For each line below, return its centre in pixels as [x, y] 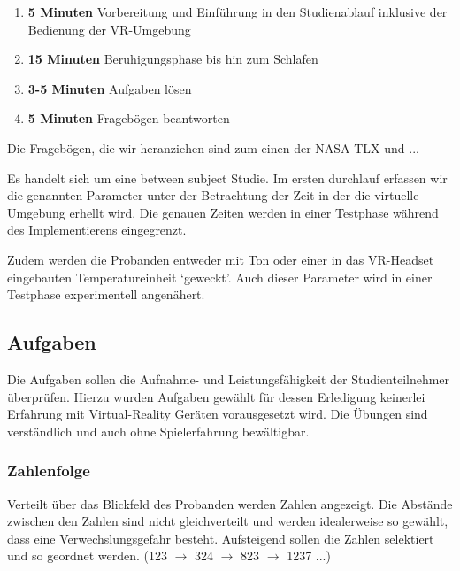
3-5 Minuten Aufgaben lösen [110, 88]
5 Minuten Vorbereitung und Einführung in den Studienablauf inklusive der [238, 12]
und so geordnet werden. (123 [87, 556]
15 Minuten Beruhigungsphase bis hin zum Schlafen [173, 59]
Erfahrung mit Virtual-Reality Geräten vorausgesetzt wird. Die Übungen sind [218, 414]
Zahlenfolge [49, 471]
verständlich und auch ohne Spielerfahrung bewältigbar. [158, 431]
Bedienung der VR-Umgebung [109, 29]
